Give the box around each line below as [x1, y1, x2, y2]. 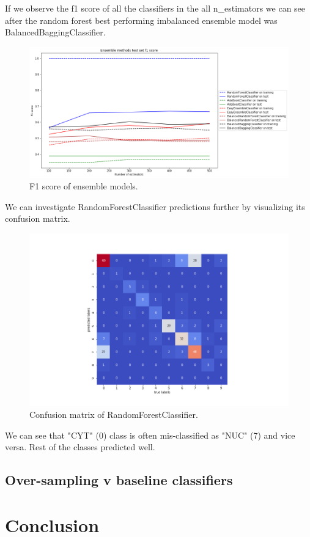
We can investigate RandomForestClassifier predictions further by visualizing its [5, 200, 305, 213]
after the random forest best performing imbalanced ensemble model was [5, 13, 278, 26]
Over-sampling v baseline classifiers [5, 470, 233, 489]
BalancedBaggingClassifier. [5, 26, 106, 38]
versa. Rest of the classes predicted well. [5, 440, 155, 453]
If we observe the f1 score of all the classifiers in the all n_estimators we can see [5, 2, 306, 14]
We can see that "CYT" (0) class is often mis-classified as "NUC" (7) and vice [5, 428, 295, 441]
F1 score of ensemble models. [29, 180, 138, 192]
